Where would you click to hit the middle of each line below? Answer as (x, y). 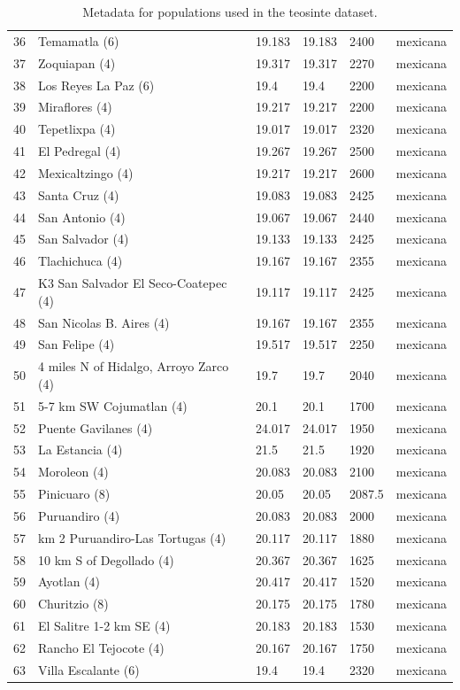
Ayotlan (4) (69, 581)
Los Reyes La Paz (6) (96, 85)
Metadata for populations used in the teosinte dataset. (230, 12)
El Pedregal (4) (80, 151)
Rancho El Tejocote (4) (101, 647)
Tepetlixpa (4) (77, 129)
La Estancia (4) (80, 450)
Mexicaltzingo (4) (86, 172)
